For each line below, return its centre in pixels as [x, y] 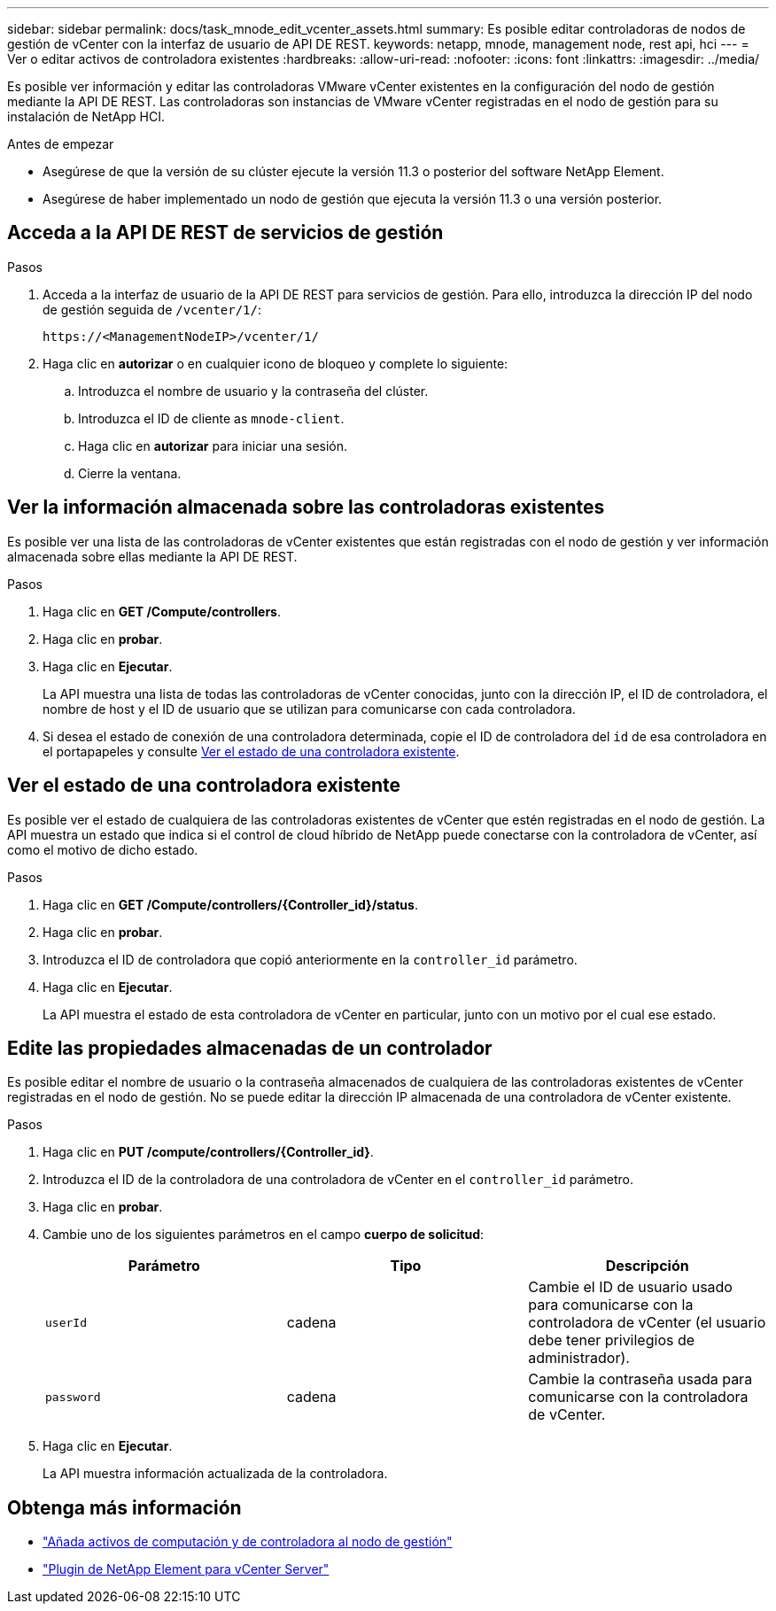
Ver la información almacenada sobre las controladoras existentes [306, 507]
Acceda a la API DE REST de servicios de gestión [225, 233]
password [73, 1397]
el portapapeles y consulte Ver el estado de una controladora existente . [251, 751]
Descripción [647, 1266]
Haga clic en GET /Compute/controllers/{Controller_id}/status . [230, 904]
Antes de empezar [61, 144]
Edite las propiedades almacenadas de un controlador [250, 1048]
